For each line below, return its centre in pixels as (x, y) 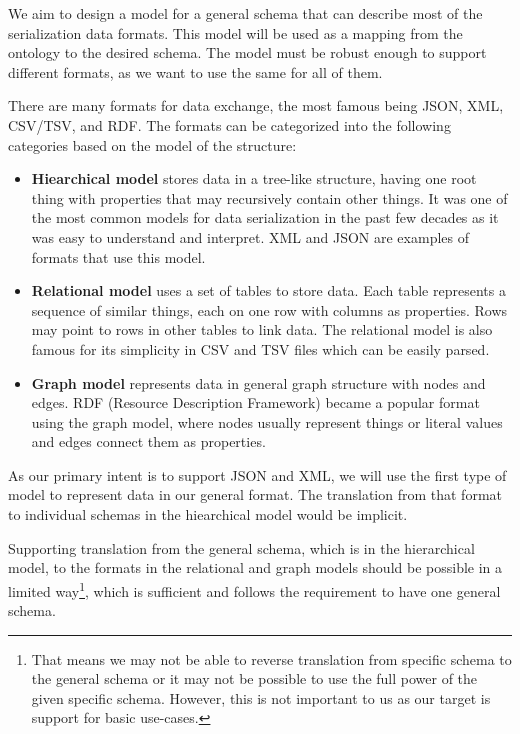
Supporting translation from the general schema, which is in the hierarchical (241, 547)
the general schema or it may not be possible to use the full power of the (254, 678)
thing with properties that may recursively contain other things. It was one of (269, 197)
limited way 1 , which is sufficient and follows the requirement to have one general (254, 589)
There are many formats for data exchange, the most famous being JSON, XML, (256, 105)
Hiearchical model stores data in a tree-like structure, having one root (254, 178)
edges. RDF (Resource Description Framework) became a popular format (255, 402)
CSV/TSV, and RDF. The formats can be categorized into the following (229, 124)
